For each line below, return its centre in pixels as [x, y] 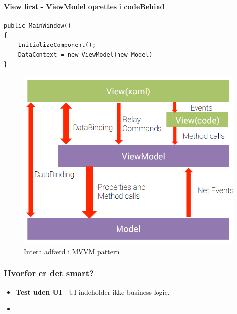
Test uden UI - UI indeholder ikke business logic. [93, 292]
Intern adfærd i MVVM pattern [72, 251]
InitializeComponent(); [57, 45]
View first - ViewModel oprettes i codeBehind [84, 6]
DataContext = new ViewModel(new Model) [85, 55]
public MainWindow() [38, 25]
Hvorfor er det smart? [49, 273]
